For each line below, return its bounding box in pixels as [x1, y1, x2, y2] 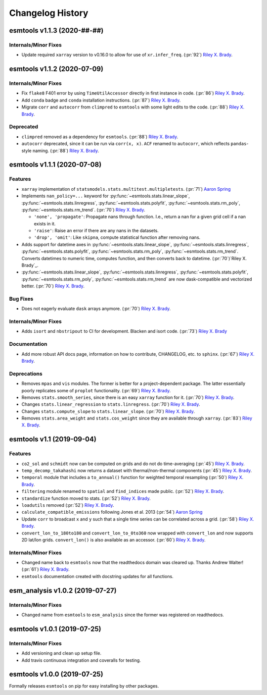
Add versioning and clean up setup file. [21, 650, 101, 656]
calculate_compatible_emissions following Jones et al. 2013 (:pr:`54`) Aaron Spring [21, 509, 203, 515]
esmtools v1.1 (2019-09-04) [9, 435, 96, 443]
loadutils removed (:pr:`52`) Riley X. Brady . [21, 502, 114, 508]
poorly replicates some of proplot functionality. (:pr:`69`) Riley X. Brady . [21, 387, 171, 393]
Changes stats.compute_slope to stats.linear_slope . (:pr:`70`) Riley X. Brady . [21, 408, 195, 414]
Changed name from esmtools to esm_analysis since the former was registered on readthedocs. [21, 612, 224, 618]
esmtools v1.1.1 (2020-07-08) [9, 160, 102, 169]
